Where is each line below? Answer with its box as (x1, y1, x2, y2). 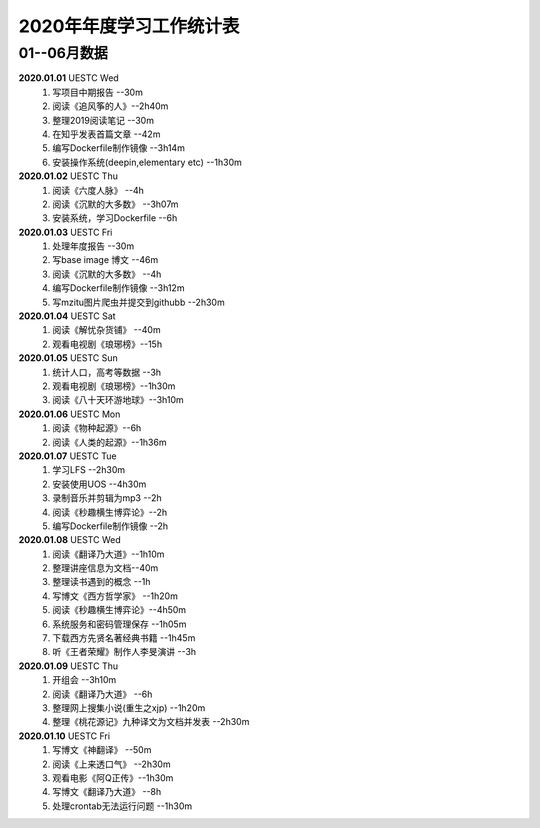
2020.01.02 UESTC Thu (18, 170, 119, 182)
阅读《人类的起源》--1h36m (52, 436, 167, 448)
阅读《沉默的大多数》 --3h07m (52, 198, 179, 210)
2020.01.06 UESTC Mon (18, 408, 121, 420)
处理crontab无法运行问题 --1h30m (52, 800, 193, 812)
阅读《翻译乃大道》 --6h (52, 688, 153, 700)
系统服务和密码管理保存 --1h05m (52, 618, 187, 630)
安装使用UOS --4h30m (52, 478, 147, 490)
